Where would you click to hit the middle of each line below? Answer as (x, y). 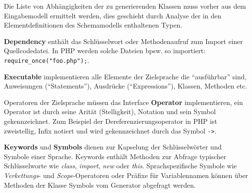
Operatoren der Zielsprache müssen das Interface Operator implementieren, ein (124, 102)
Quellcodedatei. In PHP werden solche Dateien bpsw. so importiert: (105, 51)
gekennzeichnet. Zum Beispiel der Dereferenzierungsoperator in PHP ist (111, 121)
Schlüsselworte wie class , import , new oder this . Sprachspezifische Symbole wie (120, 166)
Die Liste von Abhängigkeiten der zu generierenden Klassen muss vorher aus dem (125, 6)
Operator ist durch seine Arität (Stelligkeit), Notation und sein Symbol (110, 111)
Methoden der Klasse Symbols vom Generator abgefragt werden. (100, 185)
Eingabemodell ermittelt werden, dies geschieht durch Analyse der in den (113, 15)
